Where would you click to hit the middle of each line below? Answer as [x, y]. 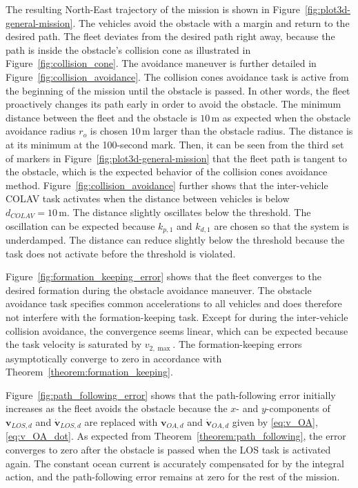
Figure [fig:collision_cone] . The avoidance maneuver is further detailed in [161, 63]
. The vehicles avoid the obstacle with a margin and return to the [211, 22]
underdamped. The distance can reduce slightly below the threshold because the [175, 239]
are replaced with [121, 421]
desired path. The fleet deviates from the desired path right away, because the [170, 36]
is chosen [109, 131]
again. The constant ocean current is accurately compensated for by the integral [175, 463]
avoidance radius [41, 131]
